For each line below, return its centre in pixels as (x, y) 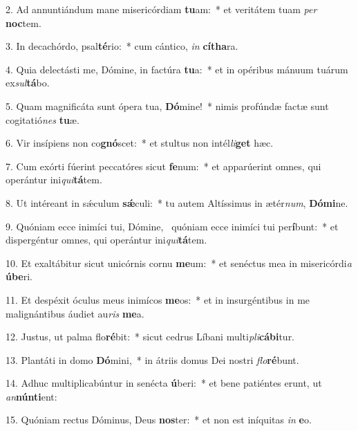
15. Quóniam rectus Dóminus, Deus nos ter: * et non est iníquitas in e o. (159, 420)
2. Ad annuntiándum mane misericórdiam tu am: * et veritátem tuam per (161, 9)
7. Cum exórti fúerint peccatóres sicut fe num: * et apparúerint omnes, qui (163, 166)
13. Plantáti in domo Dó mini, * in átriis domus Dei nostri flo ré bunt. (152, 359)
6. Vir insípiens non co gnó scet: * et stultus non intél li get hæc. (140, 143)
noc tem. (23, 22)
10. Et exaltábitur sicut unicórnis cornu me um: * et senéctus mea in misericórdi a (179, 263)
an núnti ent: (31, 396)
